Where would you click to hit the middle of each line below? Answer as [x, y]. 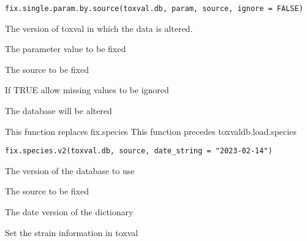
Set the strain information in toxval [72, 232]
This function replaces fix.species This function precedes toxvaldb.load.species [151, 131]
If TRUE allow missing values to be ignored [87, 90]
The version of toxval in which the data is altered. [99, 28]
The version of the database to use [70, 170]
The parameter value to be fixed [66, 49]
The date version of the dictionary [69, 212]
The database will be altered [59, 111]
